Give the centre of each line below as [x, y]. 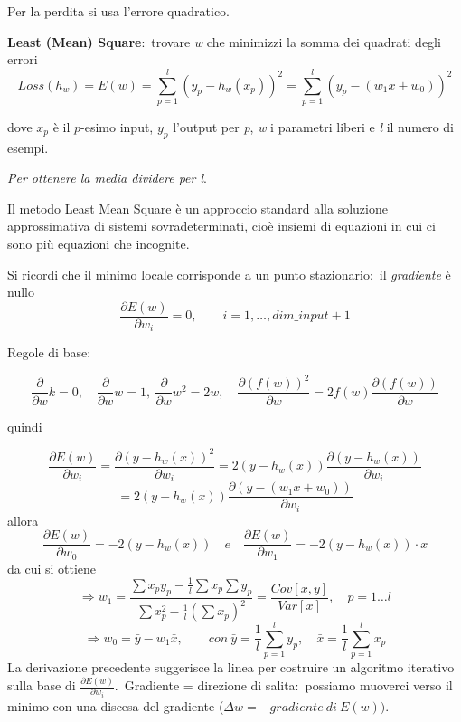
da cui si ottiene [52, 568]
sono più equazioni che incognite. [99, 244]
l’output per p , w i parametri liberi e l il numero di [313, 126]
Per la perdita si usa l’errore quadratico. [118, 11]
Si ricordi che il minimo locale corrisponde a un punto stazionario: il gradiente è [229, 274]
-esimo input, [117, 126]
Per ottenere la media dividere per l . [107, 178]
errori [23, 59]
